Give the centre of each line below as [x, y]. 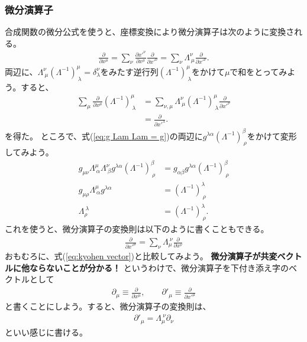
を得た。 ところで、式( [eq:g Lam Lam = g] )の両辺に [104, 136]
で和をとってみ [258, 71]
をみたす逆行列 [129, 71]
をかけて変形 [272, 136]
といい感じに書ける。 [46, 332]
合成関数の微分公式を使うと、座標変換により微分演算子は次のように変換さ [150, 32]
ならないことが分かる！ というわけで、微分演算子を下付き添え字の [159, 267]
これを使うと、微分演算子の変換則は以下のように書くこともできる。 [137, 228]
